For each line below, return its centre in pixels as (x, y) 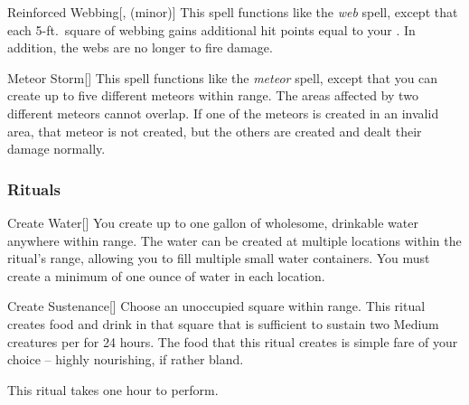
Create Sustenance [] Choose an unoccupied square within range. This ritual (216, 306)
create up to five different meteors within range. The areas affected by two (213, 95)
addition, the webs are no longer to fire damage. (140, 47)
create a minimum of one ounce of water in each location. (166, 275)
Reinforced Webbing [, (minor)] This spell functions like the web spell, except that (233, 12)
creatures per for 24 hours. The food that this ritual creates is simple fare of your (233, 341)
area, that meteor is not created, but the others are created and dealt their (215, 131)
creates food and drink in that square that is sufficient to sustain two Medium (223, 323)
